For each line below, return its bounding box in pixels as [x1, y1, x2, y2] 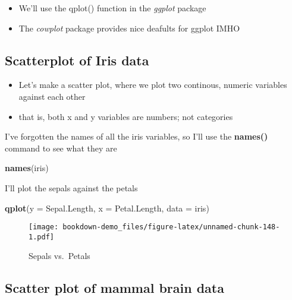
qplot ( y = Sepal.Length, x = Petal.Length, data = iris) [5, 201, 209, 214]
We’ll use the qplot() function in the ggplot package [18, 2, 206, 14]
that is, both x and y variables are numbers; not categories [18, 110, 233, 122]
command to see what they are [5, 141, 117, 154]
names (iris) [5, 162, 49, 174]
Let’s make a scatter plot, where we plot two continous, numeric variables [18, 78, 287, 91]
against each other [18, 90, 86, 102]
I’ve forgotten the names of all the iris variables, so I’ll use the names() [5, 130, 268, 143]
